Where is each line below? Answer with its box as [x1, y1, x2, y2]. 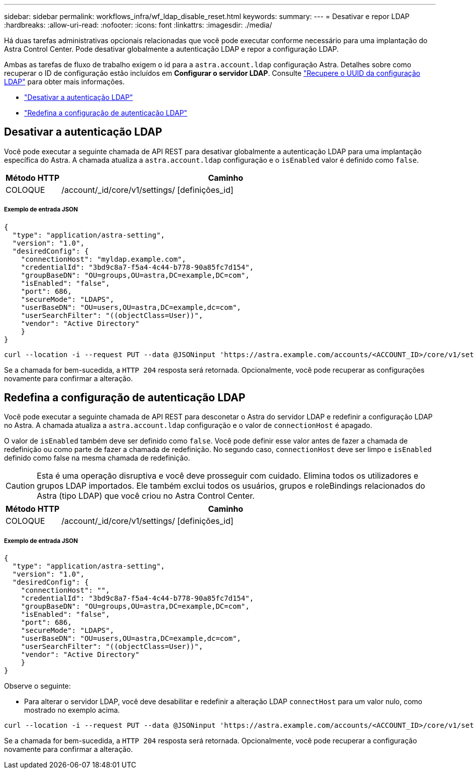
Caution [6, 481, 35, 491]
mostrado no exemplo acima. [24, 706, 120, 715]
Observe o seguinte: [4, 682, 71, 691]
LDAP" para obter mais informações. [4, 77, 125, 86]
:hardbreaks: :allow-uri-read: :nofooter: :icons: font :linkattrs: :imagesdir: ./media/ [4, 21, 272, 29]
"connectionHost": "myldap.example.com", [21, 255, 186, 263]
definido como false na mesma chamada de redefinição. [4, 454, 190, 463]
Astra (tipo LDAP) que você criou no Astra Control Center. [37, 491, 255, 501]
